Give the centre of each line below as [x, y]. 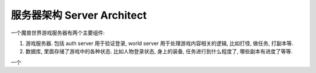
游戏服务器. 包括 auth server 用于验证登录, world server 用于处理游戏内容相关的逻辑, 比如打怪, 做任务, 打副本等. [159, 43]
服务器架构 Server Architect [79, 15]
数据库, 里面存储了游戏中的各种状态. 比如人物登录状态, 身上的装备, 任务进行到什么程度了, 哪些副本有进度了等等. [159, 51]
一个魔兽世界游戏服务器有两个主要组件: [58, 33]
